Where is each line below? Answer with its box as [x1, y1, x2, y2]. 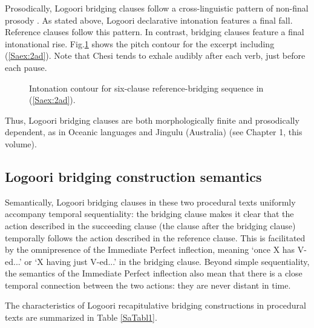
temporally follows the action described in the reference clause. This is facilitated [5, 231, 306, 244]
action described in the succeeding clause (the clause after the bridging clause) [5, 219, 296, 232]
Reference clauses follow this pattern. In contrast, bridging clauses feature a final [5, 25, 304, 38]
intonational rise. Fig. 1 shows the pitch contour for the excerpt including [5, 37, 275, 50]
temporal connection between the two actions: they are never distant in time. [5, 278, 291, 291]
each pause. [5, 61, 47, 73]
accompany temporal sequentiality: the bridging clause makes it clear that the [5, 207, 294, 220]
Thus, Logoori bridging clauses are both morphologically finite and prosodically [5, 113, 299, 126]
